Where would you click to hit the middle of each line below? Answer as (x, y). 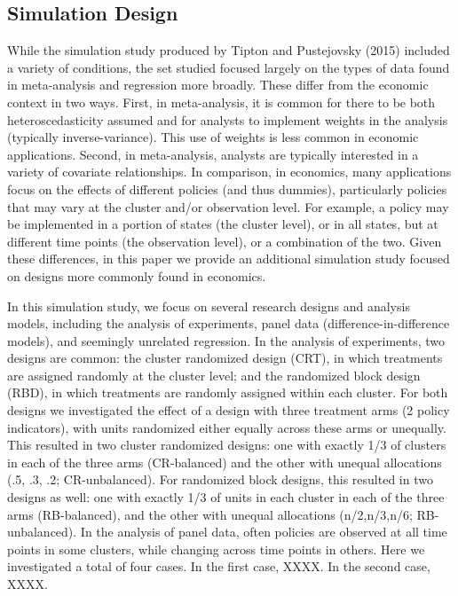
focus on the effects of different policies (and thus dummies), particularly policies (227, 188)
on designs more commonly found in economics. (137, 275)
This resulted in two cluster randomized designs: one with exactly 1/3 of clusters (227, 445)
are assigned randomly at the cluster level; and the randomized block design (214, 375)
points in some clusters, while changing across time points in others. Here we (216, 549)
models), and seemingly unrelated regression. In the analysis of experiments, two (226, 340)
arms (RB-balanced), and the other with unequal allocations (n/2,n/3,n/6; (210, 514)
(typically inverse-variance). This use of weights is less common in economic (213, 137)
